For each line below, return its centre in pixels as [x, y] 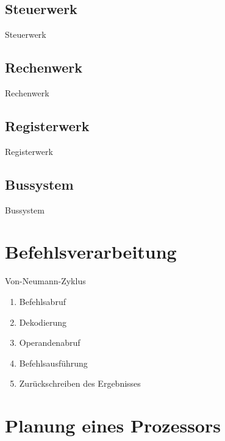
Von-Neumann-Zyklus [45, 281]
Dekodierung [43, 322]
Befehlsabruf [42, 301]
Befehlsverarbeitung [91, 252]
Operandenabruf [50, 342]
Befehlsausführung [53, 363]
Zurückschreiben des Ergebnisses [80, 383]
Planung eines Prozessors [113, 425]
